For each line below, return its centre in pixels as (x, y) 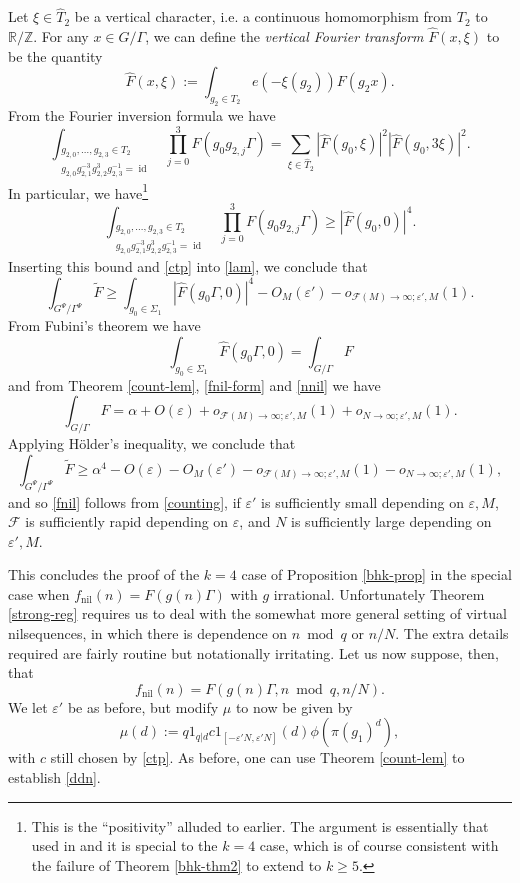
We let (28, 706)
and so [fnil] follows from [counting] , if (124, 501)
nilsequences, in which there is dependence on (148, 633)
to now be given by (294, 706)
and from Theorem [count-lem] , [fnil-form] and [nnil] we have (194, 384)
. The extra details (452, 633)
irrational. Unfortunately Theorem (379, 593)
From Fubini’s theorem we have (104, 325)
